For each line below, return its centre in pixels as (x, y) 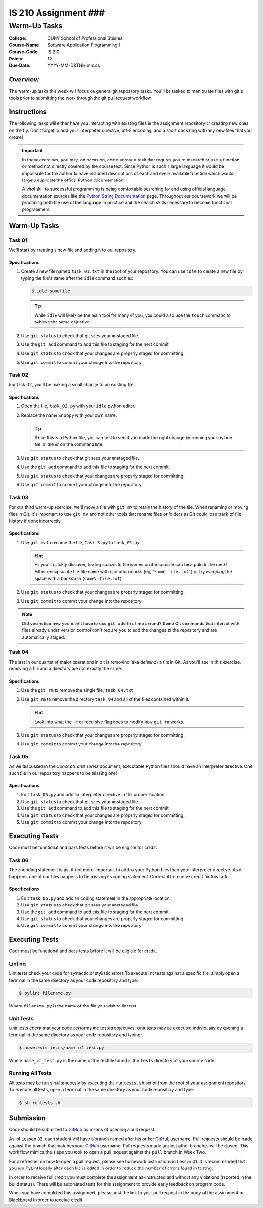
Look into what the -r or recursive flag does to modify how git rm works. (109, 722)
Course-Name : (24, 45)
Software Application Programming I (84, 45)
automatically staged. (44, 637)
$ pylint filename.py (45, 993)
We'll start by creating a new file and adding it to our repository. (73, 250)
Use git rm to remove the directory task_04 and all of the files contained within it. (105, 699)
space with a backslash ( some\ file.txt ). (79, 579)
